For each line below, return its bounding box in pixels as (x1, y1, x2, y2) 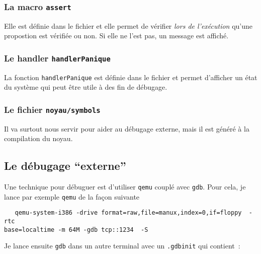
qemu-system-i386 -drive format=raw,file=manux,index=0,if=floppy (15, 209, 242, 217)
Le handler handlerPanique (4, 51, 111, 64)
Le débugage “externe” (4, 158, 126, 173)
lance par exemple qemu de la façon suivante (4, 191, 140, 202)
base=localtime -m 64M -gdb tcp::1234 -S (4, 226, 148, 233)
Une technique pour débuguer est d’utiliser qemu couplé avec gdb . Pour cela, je (4, 181, 246, 192)
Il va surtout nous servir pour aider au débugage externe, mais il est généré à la (4, 123, 249, 134)
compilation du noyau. (4, 133, 73, 144)
